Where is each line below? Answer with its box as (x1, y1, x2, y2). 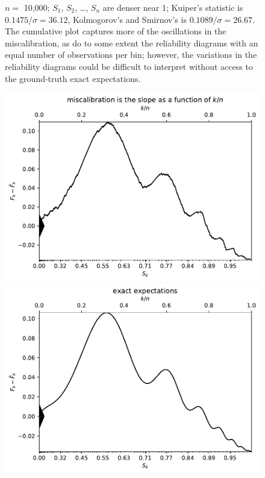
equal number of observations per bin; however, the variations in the (5, 48, 257, 61)
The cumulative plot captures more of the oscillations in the (5, 25, 226, 37)
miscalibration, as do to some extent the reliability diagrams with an (5, 36, 258, 49)
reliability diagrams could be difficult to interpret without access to (5, 60, 253, 72)
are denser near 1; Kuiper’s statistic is (102, 1, 243, 13)
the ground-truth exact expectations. (5, 72, 141, 84)
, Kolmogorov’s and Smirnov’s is (67, 13, 187, 25)
